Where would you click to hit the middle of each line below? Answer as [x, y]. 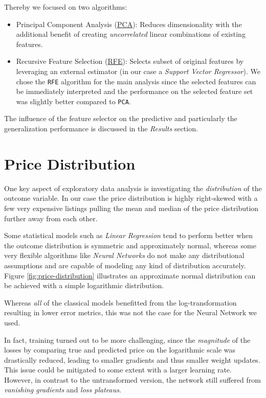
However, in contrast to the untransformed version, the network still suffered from [132, 379]
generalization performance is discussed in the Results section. [101, 128]
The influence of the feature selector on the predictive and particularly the [121, 118]
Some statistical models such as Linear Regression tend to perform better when [129, 235]
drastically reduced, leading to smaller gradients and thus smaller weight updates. [132, 359]
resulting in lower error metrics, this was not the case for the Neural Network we [130, 312]
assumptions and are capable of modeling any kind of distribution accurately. [125, 265]
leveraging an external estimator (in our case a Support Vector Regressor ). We [138, 71]
